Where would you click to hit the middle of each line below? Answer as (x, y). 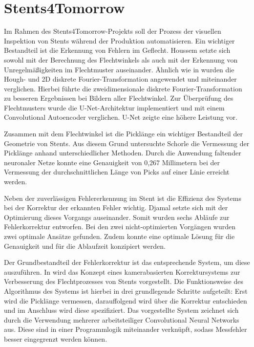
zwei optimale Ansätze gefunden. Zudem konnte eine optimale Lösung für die (119, 236)
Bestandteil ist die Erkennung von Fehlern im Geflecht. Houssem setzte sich (117, 50)
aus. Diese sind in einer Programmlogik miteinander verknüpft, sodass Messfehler (126, 329)
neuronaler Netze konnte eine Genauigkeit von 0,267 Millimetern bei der (112, 162)
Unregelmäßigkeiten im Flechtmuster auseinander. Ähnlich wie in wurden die (119, 69)
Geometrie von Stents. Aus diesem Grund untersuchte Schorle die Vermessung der (127, 143)
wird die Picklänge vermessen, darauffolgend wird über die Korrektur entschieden (126, 300)
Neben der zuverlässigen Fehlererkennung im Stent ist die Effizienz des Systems (123, 198)
